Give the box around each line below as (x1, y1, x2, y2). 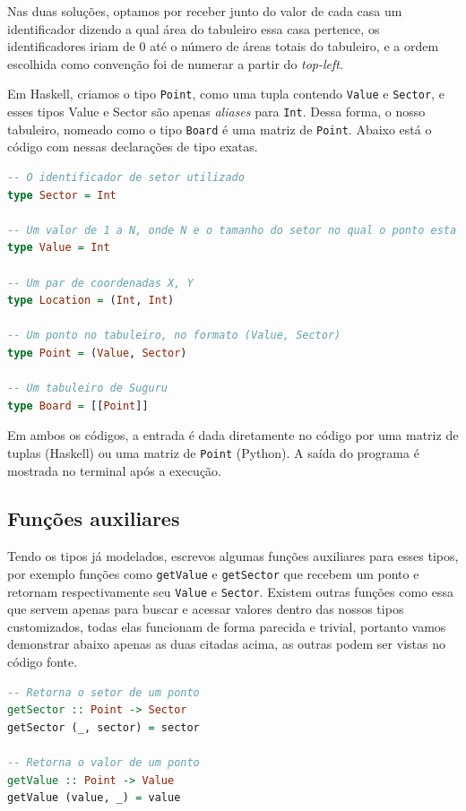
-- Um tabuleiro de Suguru (7, 382, 168, 395)
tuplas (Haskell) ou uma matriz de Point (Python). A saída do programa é (7, 443, 419, 462)
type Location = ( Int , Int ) (7, 294, 175, 307)
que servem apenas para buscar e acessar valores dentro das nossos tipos (7, 600, 404, 618)
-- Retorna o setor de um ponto (7, 686, 200, 699)
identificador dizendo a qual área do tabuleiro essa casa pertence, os (7, 19, 380, 38)
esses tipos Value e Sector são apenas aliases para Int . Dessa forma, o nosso (7, 102, 426, 121)
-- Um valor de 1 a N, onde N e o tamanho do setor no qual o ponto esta (7, 223, 457, 237)
